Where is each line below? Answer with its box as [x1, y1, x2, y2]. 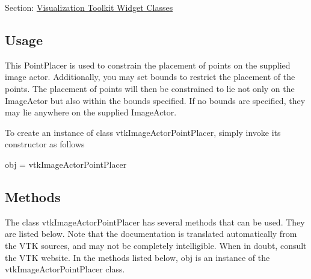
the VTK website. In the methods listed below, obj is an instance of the [5, 251, 270, 263]
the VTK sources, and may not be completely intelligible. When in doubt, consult [5, 239, 307, 251]
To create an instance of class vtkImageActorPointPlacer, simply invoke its [5, 126, 281, 138]
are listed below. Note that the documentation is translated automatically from [5, 227, 297, 240]
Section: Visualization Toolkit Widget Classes [5, 1, 173, 13]
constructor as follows [5, 138, 85, 150]
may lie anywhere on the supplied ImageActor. [5, 106, 177, 118]
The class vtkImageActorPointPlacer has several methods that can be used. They [5, 215, 305, 228]
